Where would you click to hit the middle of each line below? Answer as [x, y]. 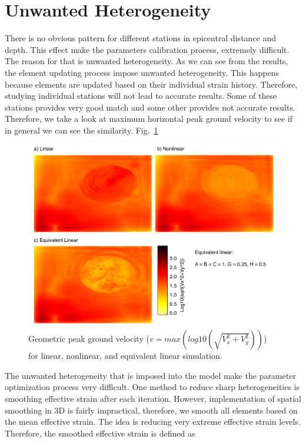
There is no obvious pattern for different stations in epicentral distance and [141, 38]
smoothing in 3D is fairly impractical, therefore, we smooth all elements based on [151, 410]
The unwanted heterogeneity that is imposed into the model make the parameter [150, 375]
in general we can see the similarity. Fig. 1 [82, 130]
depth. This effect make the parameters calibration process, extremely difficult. [147, 49]
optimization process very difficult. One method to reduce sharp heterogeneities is [152, 387]
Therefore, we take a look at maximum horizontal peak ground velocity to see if [149, 119]
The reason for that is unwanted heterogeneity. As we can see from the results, [147, 61]
